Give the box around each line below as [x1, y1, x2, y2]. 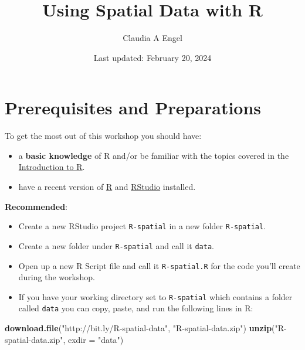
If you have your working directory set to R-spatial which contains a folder [18, 290, 293, 303]
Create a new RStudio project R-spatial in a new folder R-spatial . [18, 220, 266, 232]
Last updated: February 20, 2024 [93, 51, 212, 63]
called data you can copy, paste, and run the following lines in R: [18, 302, 253, 314]
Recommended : [5, 200, 67, 212]
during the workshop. [18, 271, 95, 283]
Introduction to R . [18, 161, 85, 173]
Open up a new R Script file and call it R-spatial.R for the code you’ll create [18, 259, 300, 271]
